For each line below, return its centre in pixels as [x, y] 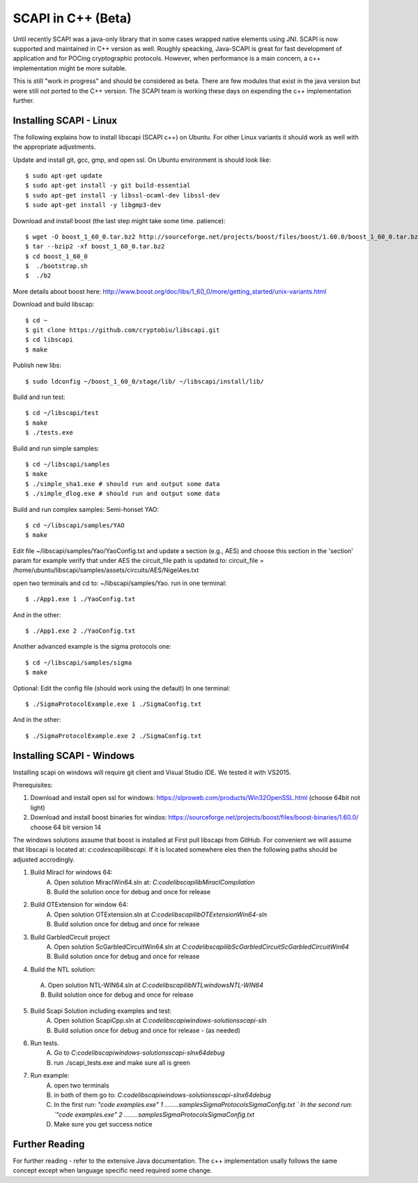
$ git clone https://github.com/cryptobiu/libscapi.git [123, 330]
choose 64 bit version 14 [65, 827]
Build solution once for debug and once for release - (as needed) [147, 1030]
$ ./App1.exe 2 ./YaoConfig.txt [80, 631]
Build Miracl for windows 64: [71, 873]
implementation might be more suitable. [70, 68]
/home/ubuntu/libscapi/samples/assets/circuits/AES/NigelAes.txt [106, 570]
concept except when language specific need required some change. [113, 1170]
